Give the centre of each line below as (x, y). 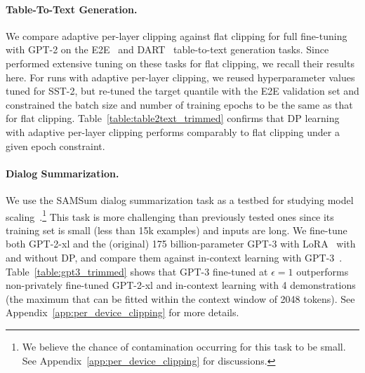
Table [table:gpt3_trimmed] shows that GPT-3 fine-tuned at (137, 271)
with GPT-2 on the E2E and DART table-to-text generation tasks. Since (167, 49)
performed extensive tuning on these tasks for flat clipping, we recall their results (180, 63)
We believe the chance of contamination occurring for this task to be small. (184, 346)
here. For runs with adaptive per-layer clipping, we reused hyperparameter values (180, 77)
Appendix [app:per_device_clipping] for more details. (122, 312)
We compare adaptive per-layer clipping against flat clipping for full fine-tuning (177, 35)
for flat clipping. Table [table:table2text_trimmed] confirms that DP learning (173, 118)
